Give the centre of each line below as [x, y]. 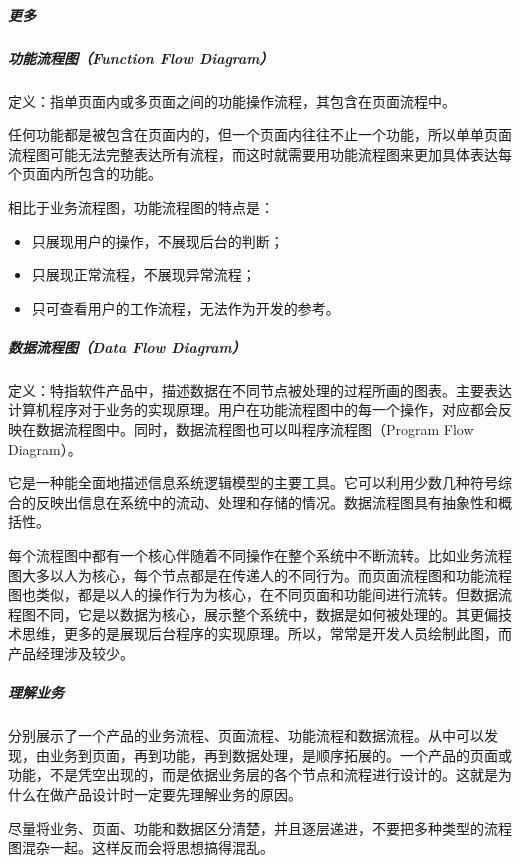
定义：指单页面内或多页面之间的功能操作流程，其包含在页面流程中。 [232, 100]
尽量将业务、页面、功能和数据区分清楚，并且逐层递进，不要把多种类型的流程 [260, 827]
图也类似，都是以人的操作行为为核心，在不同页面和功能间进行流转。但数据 [253, 594]
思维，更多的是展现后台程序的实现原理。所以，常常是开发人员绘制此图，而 [266, 633]
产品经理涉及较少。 [71, 652]
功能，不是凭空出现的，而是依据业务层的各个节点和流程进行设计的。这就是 [253, 774]
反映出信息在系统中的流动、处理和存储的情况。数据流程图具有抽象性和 [266, 501]
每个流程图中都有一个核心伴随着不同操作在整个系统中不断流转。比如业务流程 [260, 555]
